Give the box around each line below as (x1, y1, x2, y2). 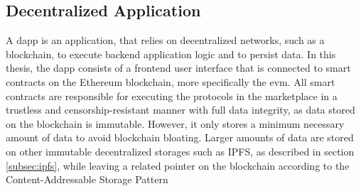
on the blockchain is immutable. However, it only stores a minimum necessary (6, 116, 345, 131)
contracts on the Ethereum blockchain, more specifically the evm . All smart (6, 74, 335, 89)
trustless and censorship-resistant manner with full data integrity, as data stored (6, 102, 355, 117)
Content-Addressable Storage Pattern (6, 172, 168, 187)
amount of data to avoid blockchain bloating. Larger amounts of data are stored (6, 130, 354, 145)
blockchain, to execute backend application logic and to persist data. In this (6, 46, 336, 61)
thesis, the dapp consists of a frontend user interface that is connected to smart (6, 60, 351, 75)
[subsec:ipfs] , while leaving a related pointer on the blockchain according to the (6, 158, 350, 173)
